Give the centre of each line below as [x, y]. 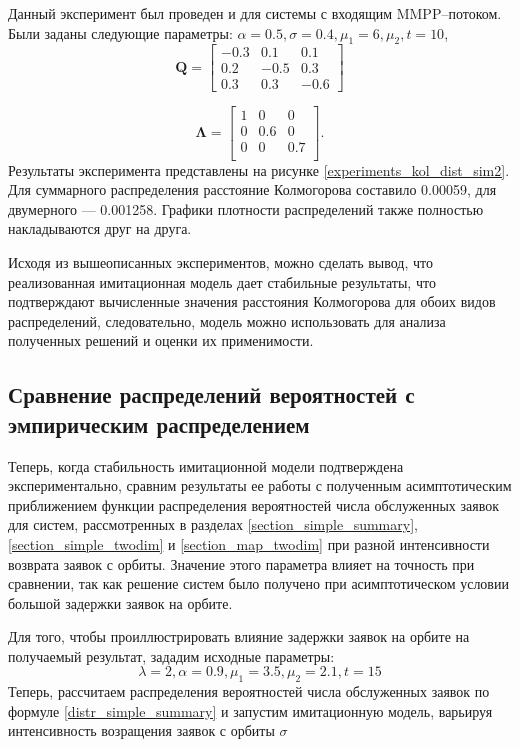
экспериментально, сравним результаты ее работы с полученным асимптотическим [260, 485]
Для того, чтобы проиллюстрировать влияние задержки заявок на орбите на [239, 636]
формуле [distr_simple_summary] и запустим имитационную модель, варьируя [250, 710]
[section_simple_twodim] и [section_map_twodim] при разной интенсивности [249, 543]
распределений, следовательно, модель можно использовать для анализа [227, 320]
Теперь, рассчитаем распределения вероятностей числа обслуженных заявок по [249, 691]
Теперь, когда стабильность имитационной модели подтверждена [206, 465]
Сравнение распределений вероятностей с [211, 394]
